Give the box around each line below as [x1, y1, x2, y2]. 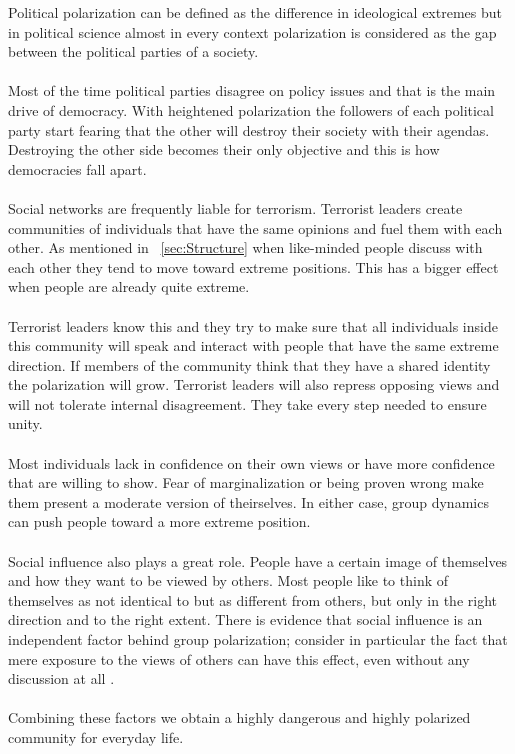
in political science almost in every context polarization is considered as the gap [8, 21, 497, 42]
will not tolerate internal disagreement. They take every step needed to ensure [8, 393, 487, 414]
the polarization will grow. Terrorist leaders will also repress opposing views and [8, 374, 500, 395]
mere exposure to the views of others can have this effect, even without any [8, 648, 470, 669]
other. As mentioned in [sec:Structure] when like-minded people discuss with [8, 237, 483, 258]
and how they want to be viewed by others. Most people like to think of [8, 570, 449, 591]
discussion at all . [8, 668, 115, 689]
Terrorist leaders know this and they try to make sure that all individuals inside [8, 315, 498, 336]
